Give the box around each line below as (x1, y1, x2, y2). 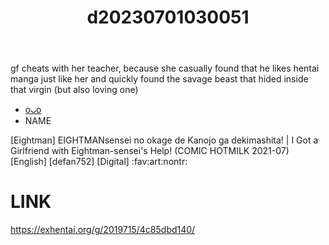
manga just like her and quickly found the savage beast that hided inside (10, 73, 309, 85)
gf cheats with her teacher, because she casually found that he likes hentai (10, 62, 320, 75)
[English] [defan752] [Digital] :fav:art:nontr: (10, 156, 188, 168)
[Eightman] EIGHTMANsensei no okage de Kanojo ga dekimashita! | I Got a (10, 134, 319, 146)
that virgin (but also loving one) (10, 84, 139, 96)
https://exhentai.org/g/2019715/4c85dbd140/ (10, 224, 196, 236)
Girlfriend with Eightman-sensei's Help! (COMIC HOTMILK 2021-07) (10, 145, 290, 157)
